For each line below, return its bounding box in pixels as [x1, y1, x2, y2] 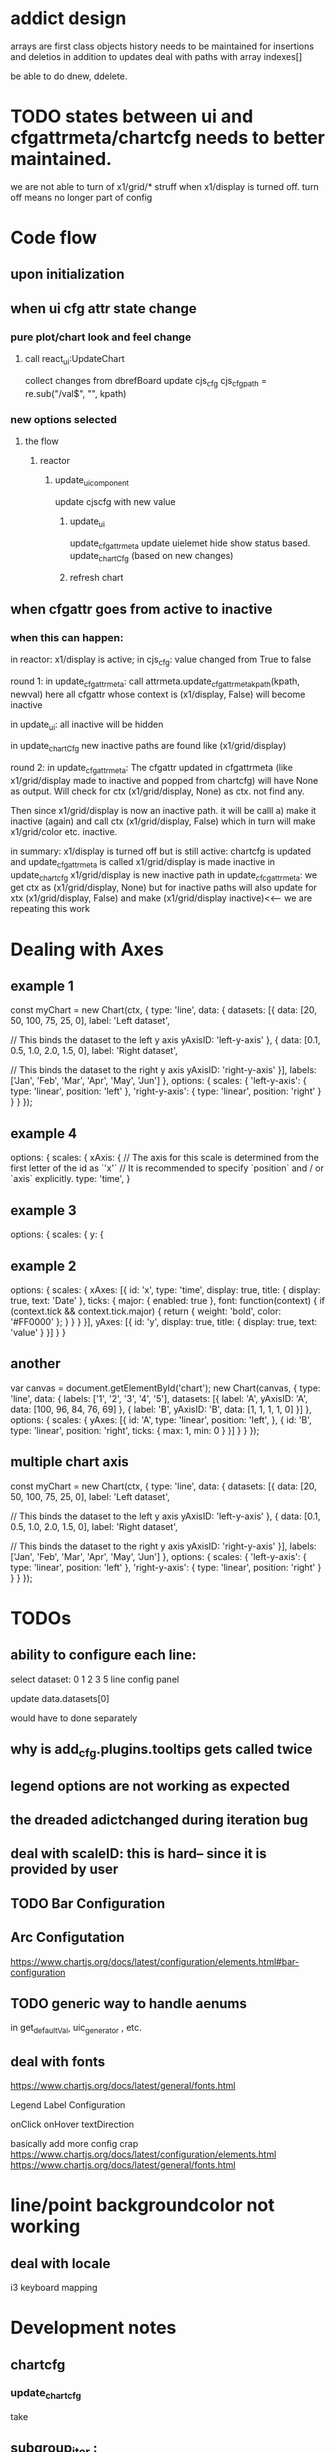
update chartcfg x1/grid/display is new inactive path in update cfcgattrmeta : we [10, 868, 318, 883]
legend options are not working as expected [10, 1777, 290, 1794]
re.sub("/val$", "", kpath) [24, 387, 127, 399]
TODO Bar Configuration [10, 1895, 166, 1912]
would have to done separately [10, 1712, 138, 1724]
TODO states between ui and [10, 105, 254, 128]
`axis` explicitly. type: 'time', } [10, 1173, 131, 1185]
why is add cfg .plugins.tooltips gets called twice [10, 1740, 313, 1761]
